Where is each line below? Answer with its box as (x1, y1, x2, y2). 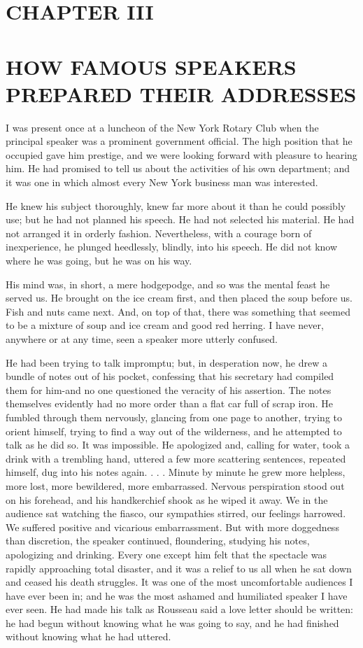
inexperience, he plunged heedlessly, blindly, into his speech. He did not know (6, 239, 338, 254)
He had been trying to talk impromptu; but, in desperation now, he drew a (6, 355, 327, 369)
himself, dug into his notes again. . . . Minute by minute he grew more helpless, (6, 465, 346, 479)
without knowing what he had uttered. (6, 629, 171, 644)
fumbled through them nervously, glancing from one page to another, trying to (6, 409, 342, 424)
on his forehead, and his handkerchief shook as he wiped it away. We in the (6, 492, 328, 507)
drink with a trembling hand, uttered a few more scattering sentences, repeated (6, 451, 346, 465)
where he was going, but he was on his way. (6, 253, 192, 268)
